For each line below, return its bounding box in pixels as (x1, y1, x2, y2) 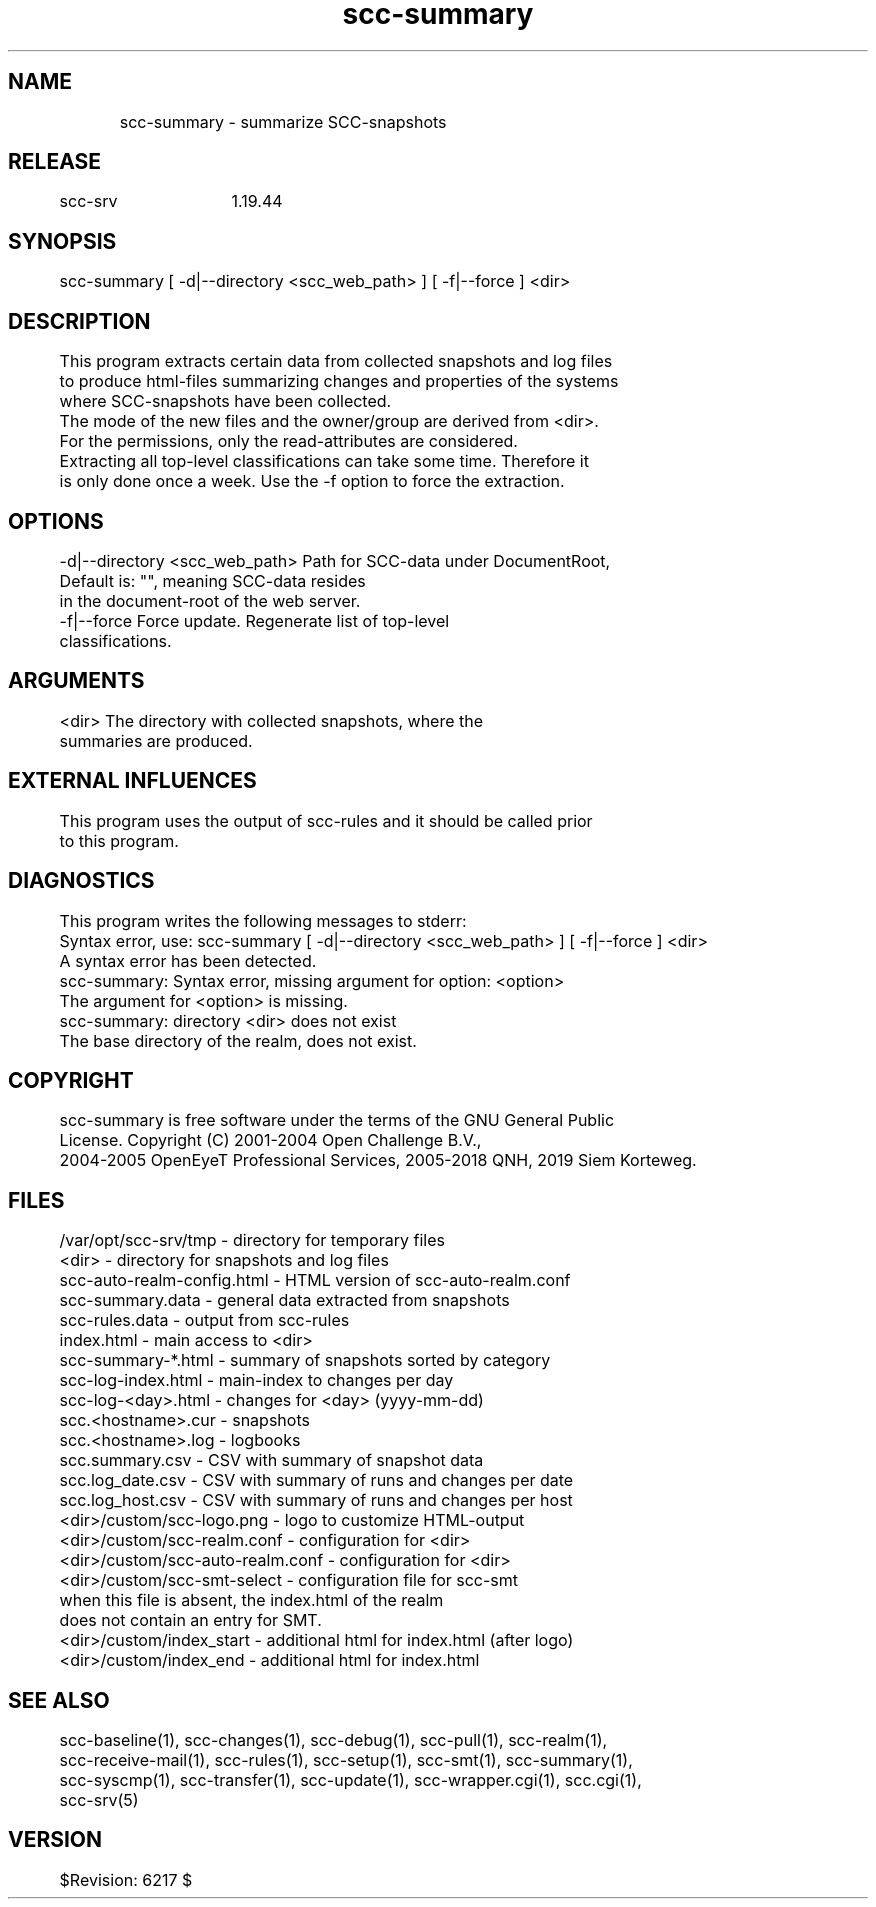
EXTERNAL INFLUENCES (8, 768, 257, 794)
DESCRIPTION (8, 308, 151, 334)
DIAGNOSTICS (8, 868, 155, 894)
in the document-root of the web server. (59, 590, 361, 611)
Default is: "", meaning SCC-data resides (59, 570, 366, 591)
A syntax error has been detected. (59, 950, 317, 971)
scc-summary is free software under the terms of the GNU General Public (59, 1110, 615, 1131)
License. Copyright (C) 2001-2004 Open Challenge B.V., (59, 1130, 482, 1151)
